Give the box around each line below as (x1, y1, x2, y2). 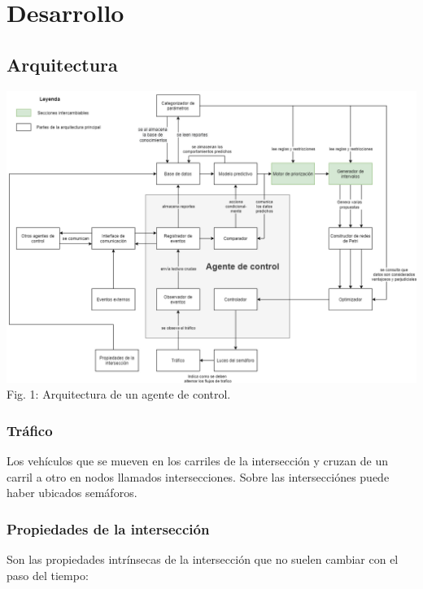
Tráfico (7, 420, 53, 440)
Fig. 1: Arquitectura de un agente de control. (7, 386, 231, 403)
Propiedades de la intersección (7, 518, 210, 539)
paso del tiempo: (7, 566, 89, 583)
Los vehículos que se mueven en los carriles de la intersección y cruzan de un (7, 452, 388, 469)
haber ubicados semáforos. (7, 484, 137, 501)
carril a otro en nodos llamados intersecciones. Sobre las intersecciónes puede (7, 468, 390, 485)
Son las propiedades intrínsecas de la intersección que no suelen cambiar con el (7, 551, 399, 568)
